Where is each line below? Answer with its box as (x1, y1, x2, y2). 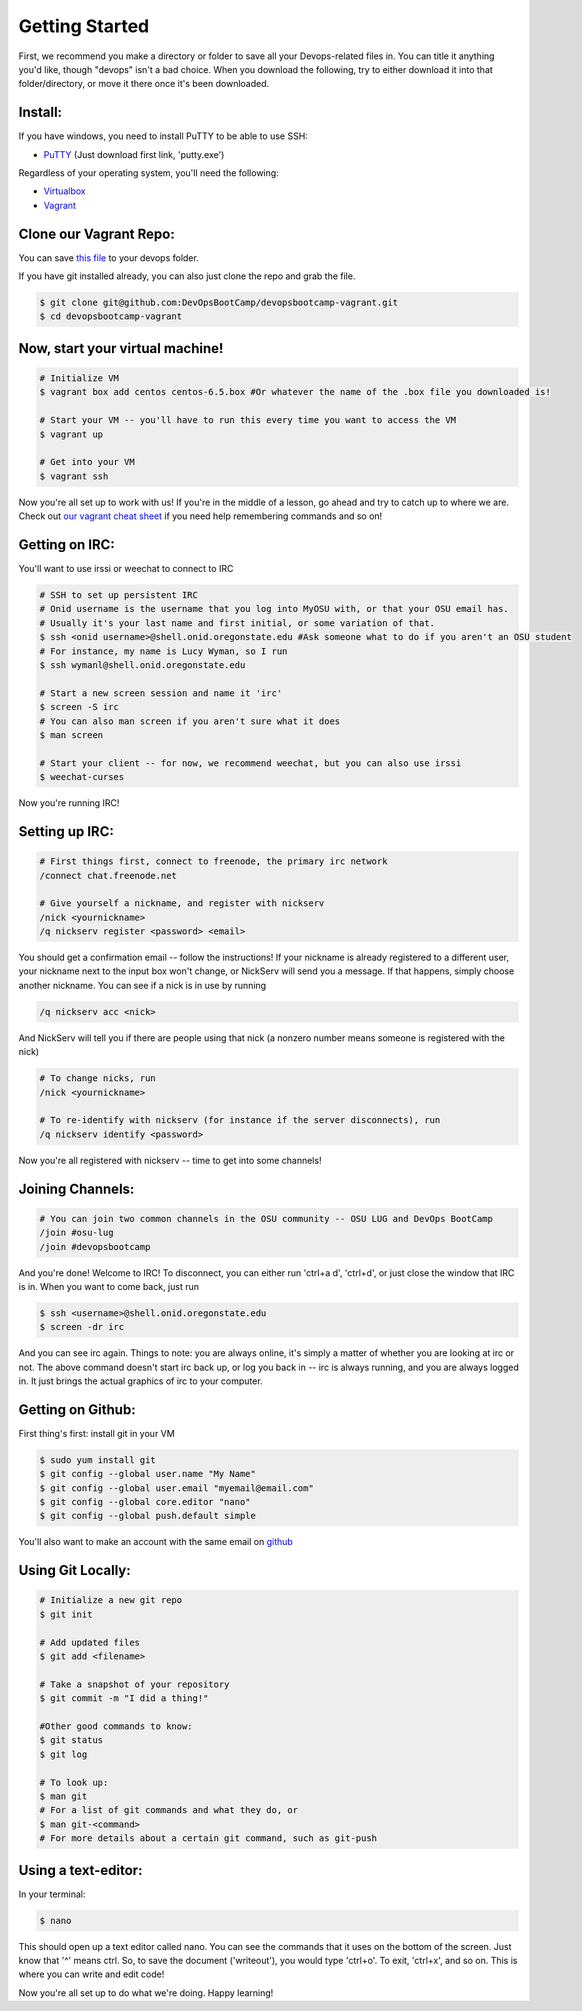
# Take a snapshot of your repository (39, 1678, 230, 1690)
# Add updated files (39, 1636, 140, 1648)
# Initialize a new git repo (39, 1595, 183, 1606)
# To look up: (39, 1776, 109, 1788)
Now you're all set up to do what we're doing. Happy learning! (18, 1986, 274, 1999)
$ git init (39, 1608, 93, 1620)
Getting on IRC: (18, 536, 115, 553)
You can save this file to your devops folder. (18, 251, 199, 264)
